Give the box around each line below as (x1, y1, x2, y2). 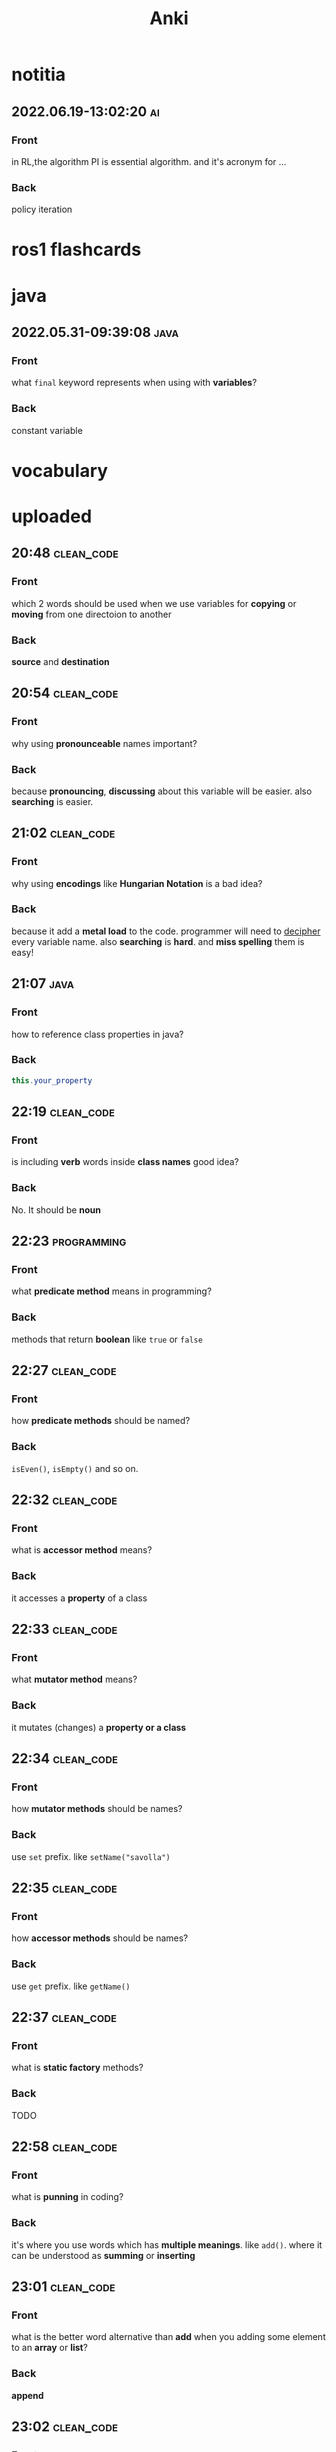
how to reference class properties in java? (11, 1028, 184, 1040)
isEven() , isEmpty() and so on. (11, 1462, 139, 1474)
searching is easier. (11, 795, 94, 807)
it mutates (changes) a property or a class (11, 1721, 187, 1733)
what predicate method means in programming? (11, 1285, 213, 1297)
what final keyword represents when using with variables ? (11, 377, 258, 389)
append (11, 2389, 44, 2401)
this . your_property (11, 1075, 93, 1086)
